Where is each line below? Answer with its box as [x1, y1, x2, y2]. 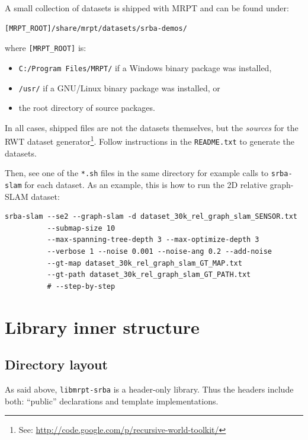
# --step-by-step [47, 282, 115, 291]
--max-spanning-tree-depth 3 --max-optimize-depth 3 [47, 235, 259, 244]
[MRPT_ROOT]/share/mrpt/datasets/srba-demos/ [5, 24, 187, 33]
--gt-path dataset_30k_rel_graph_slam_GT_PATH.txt [47, 270, 251, 279]
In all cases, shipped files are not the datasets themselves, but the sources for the [5, 121, 299, 133]
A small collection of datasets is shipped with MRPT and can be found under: [5, 2, 289, 14]
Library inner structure [5, 314, 200, 339]
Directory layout [5, 355, 108, 374]
